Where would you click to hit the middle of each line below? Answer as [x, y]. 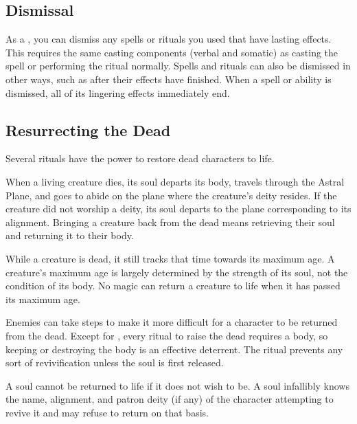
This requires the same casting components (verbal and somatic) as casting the [172, 52]
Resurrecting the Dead [88, 130]
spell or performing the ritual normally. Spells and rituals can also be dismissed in [178, 66]
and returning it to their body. [70, 235]
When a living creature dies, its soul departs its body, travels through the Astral [175, 181]
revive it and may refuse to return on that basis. [107, 412]
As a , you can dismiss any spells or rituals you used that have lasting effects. [169, 39]
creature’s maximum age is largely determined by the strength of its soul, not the [177, 272]
